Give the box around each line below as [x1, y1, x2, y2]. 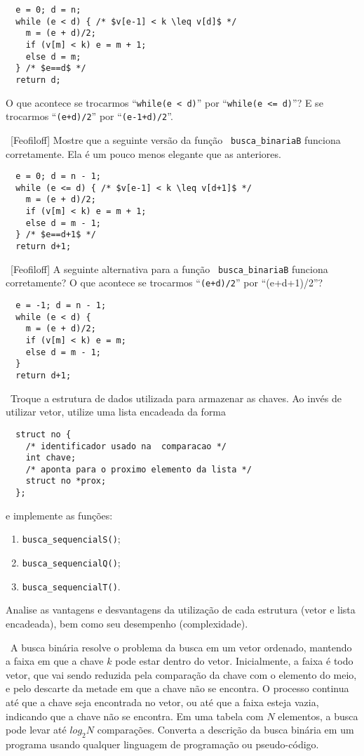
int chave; [25, 453, 76, 463]
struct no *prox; [25, 476, 107, 486]
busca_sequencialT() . [22, 578, 121, 593]
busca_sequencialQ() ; [22, 555, 121, 570]
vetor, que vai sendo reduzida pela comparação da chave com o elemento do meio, [6, 667, 357, 682]
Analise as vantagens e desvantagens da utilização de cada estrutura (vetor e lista [6, 602, 356, 617]
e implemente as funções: [6, 508, 113, 522]
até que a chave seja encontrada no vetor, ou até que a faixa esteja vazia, [6, 694, 319, 709]
